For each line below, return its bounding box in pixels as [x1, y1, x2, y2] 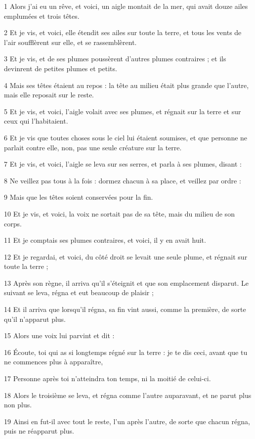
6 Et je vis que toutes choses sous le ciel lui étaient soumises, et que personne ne [4, 132, 248, 142]
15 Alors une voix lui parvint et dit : [4, 330, 115, 341]
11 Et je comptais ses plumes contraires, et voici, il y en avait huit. [4, 235, 206, 245]
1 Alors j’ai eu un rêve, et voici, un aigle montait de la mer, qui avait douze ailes [4, 1, 248, 11]
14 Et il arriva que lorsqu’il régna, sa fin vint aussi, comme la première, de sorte [4, 304, 246, 314]
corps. [4, 218, 22, 228]
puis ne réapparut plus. [4, 426, 74, 436]
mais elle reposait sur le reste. [4, 89, 94, 100]
